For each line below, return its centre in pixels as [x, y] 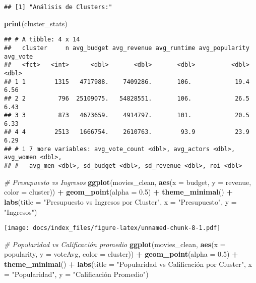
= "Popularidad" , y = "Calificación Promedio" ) [76, 274]
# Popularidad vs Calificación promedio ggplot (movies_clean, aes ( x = [115, 244]
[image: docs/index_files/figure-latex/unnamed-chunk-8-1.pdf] [112, 228]
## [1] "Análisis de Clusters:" [58, 7]
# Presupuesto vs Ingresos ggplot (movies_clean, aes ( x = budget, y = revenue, [128, 182]
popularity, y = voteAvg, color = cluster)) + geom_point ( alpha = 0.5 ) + [121, 254]
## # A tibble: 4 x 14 [42, 40]
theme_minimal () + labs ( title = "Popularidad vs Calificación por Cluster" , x [128, 264]
